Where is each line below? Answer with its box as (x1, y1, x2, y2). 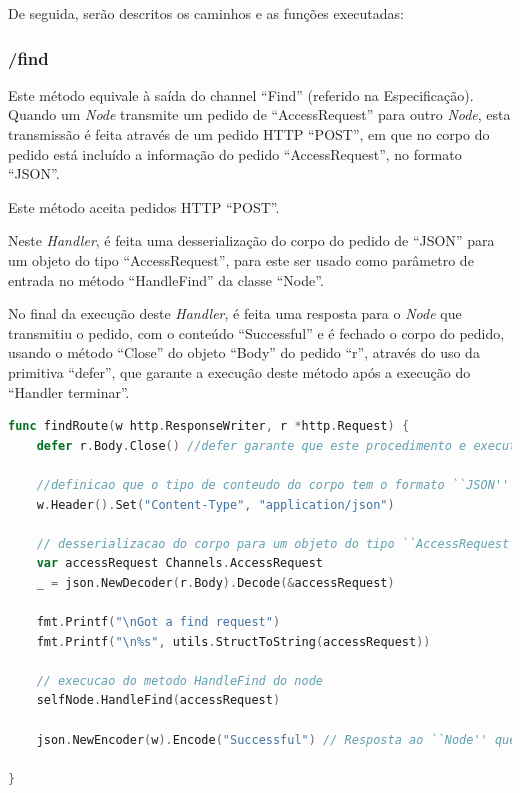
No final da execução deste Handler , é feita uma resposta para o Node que (8, 303, 462, 324)
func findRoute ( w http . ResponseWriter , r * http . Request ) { (8, 419, 410, 434)
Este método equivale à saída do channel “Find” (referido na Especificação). (8, 84, 474, 105)
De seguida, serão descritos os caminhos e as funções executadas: (8, 3, 405, 23)
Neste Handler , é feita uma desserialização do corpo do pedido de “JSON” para (8, 230, 495, 251)
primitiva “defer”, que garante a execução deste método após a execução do (8, 361, 471, 382)
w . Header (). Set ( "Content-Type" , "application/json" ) (36, 497, 395, 512)
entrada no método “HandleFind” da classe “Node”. (8, 269, 324, 290)
